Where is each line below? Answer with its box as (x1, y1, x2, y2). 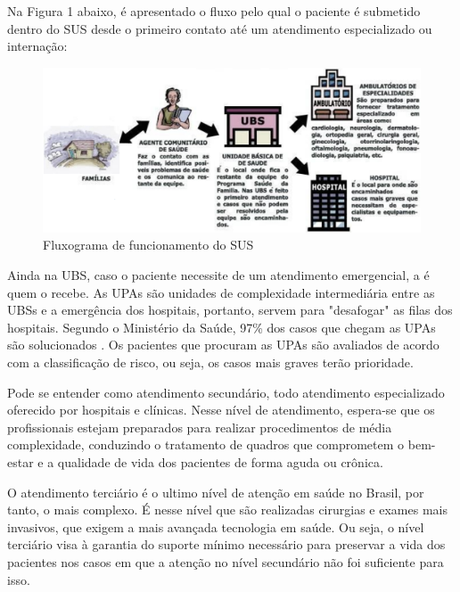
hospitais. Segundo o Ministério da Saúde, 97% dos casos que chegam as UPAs (7, 317, 436, 336)
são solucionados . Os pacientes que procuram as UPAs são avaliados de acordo (7, 335, 439, 354)
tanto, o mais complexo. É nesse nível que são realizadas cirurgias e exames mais (7, 500, 448, 519)
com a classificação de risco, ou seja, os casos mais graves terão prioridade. (7, 353, 414, 372)
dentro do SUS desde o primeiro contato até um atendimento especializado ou (7, 19, 432, 37)
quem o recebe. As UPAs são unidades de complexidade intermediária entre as (7, 283, 435, 301)
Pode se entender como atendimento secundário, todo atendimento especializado (7, 382, 445, 401)
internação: (7, 37, 68, 55)
